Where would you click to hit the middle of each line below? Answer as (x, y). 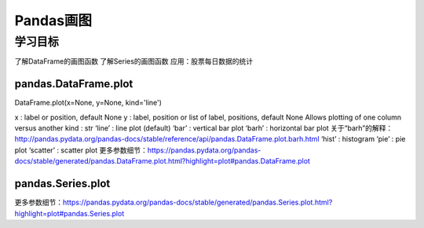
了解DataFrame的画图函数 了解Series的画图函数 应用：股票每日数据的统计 (134, 61)
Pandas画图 (53, 20)
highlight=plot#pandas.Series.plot (69, 213)
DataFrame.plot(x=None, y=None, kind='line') (88, 103)
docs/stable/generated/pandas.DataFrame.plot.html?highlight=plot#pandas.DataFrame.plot (162, 161)
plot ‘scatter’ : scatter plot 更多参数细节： (81, 150)
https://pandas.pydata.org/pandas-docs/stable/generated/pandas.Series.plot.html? (198, 202)
